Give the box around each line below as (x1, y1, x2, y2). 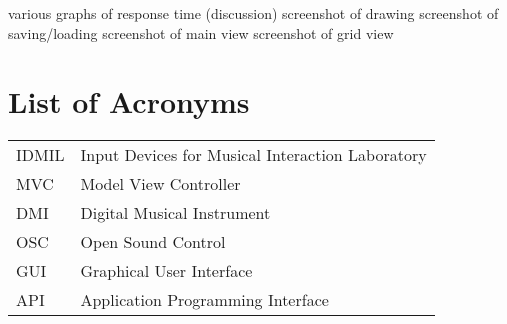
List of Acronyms (8, 81, 250, 122)
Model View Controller (80, 172, 241, 196)
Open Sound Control (80, 230, 226, 254)
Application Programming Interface (80, 288, 329, 312)
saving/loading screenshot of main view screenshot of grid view (8, 22, 394, 43)
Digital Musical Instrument (80, 201, 271, 225)
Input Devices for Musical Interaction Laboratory (80, 143, 427, 167)
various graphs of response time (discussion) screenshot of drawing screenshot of (8, 3, 499, 23)
